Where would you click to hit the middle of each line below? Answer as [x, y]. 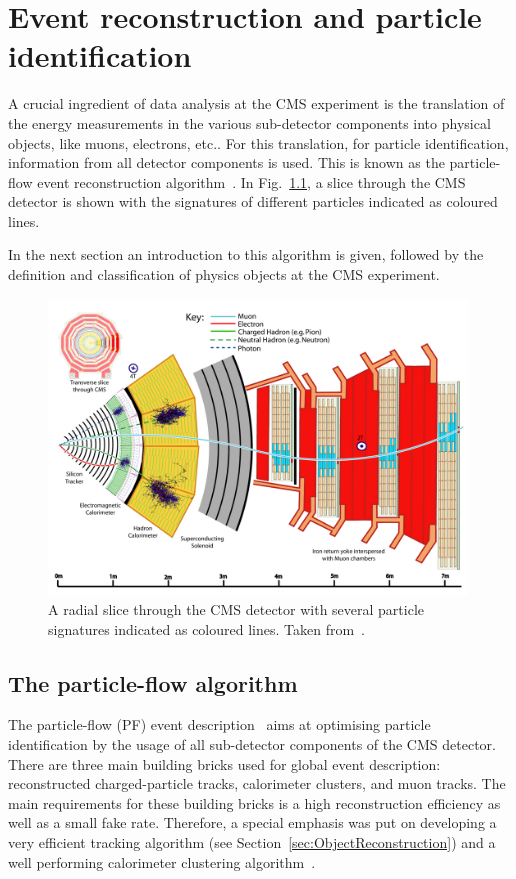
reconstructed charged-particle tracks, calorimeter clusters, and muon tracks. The [257, 783]
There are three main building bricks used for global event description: [224, 763]
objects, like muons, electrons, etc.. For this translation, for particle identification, [258, 142]
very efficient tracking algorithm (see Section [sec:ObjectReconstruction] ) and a [252, 841]
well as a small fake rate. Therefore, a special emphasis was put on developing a [252, 822]
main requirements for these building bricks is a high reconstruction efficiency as [254, 802]
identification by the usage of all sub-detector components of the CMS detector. [252, 744]
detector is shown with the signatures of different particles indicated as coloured [253, 201]
